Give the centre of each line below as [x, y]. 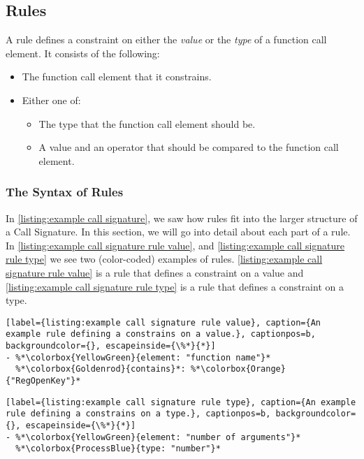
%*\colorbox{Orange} [238, 369]
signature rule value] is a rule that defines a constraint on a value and [155, 272]
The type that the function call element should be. [147, 123]
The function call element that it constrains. [117, 76]
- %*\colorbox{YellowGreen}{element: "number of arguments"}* [153, 437]
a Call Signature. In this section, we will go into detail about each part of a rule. [178, 232]
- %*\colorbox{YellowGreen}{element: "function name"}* [138, 357]
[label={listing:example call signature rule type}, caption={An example [181, 402]
